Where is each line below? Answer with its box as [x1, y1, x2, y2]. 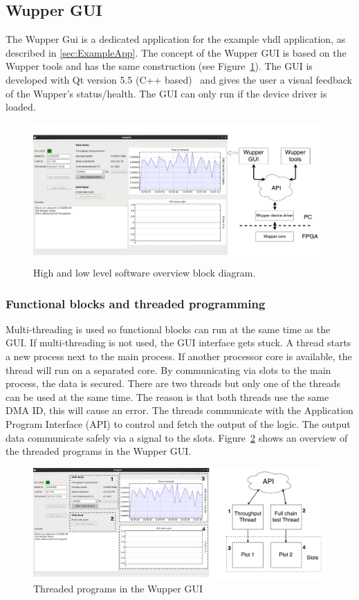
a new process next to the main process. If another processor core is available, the [6, 349, 352, 363]
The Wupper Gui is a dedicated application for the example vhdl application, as [6, 32, 346, 46]
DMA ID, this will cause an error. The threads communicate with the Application [6, 403, 353, 418]
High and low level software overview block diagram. [33, 265, 256, 279]
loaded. [6, 100, 36, 114]
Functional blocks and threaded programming [6, 294, 266, 312]
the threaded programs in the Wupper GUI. [6, 444, 192, 458]
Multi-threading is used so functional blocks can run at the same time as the [6, 321, 331, 336]
